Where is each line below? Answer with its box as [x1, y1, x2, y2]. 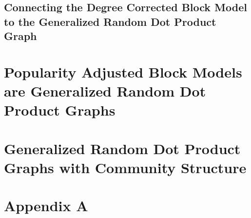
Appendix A [4, 196, 88, 216]
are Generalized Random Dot [4, 80, 206, 100]
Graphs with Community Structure [4, 157, 247, 177]
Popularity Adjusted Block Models [4, 61, 242, 81]
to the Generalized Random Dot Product [4, 14, 216, 29]
